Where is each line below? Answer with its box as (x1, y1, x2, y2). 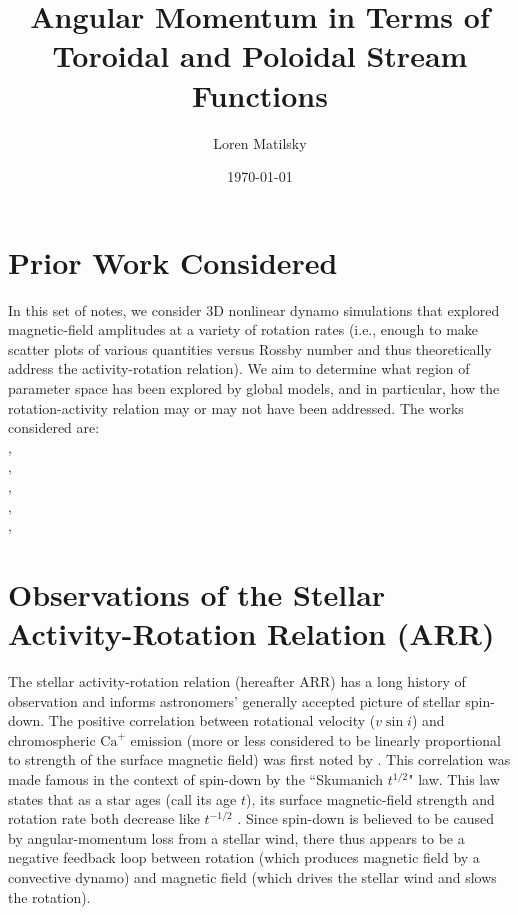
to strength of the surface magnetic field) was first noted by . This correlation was (8, 749, 511, 770)
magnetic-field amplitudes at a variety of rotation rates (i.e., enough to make (8, 319, 479, 340)
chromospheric (8, 729, 96, 750)
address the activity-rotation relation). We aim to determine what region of (8, 358, 470, 379)
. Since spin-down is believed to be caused (237, 808, 494, 829)
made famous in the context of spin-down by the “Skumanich (8, 769, 384, 790)
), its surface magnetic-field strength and (246, 788, 495, 809)
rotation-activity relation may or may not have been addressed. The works (8, 397, 464, 418)
